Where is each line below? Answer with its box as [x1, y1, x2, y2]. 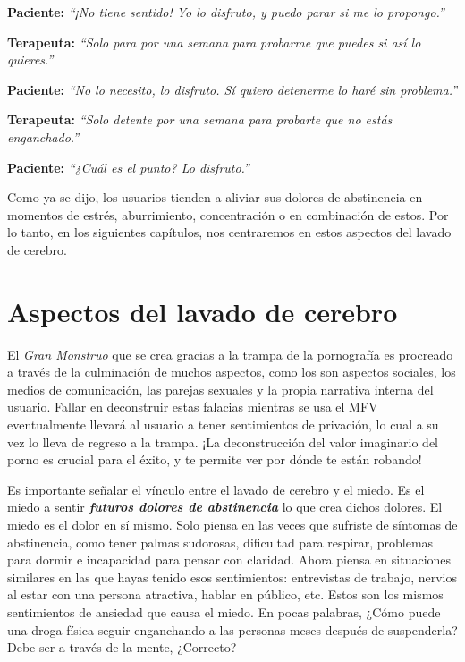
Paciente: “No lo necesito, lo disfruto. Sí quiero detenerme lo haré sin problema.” [7, 80, 458, 98]
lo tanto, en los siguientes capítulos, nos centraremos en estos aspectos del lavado [7, 223, 452, 242]
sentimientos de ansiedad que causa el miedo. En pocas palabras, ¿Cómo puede [7, 602, 441, 621]
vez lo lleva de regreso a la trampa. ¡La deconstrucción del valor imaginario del [7, 432, 438, 451]
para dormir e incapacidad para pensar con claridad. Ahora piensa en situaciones [7, 550, 452, 569]
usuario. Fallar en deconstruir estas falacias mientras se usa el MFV [7, 397, 378, 416]
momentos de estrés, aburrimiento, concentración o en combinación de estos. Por [7, 205, 449, 224]
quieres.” [7, 50, 54, 69]
